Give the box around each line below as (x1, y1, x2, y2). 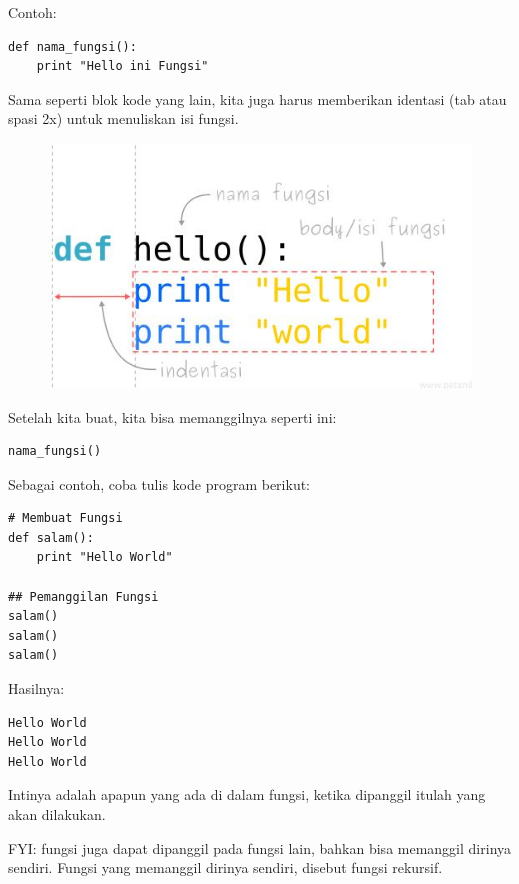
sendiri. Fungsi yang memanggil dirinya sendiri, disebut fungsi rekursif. (8, 857, 443, 878)
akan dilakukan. (8, 804, 106, 825)
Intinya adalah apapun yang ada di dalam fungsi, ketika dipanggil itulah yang (8, 784, 486, 805)
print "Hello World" (36, 550, 173, 565)
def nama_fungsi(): (8, 39, 137, 54)
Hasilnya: (8, 678, 65, 699)
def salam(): (8, 530, 94, 545)
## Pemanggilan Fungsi (8, 589, 159, 604)
